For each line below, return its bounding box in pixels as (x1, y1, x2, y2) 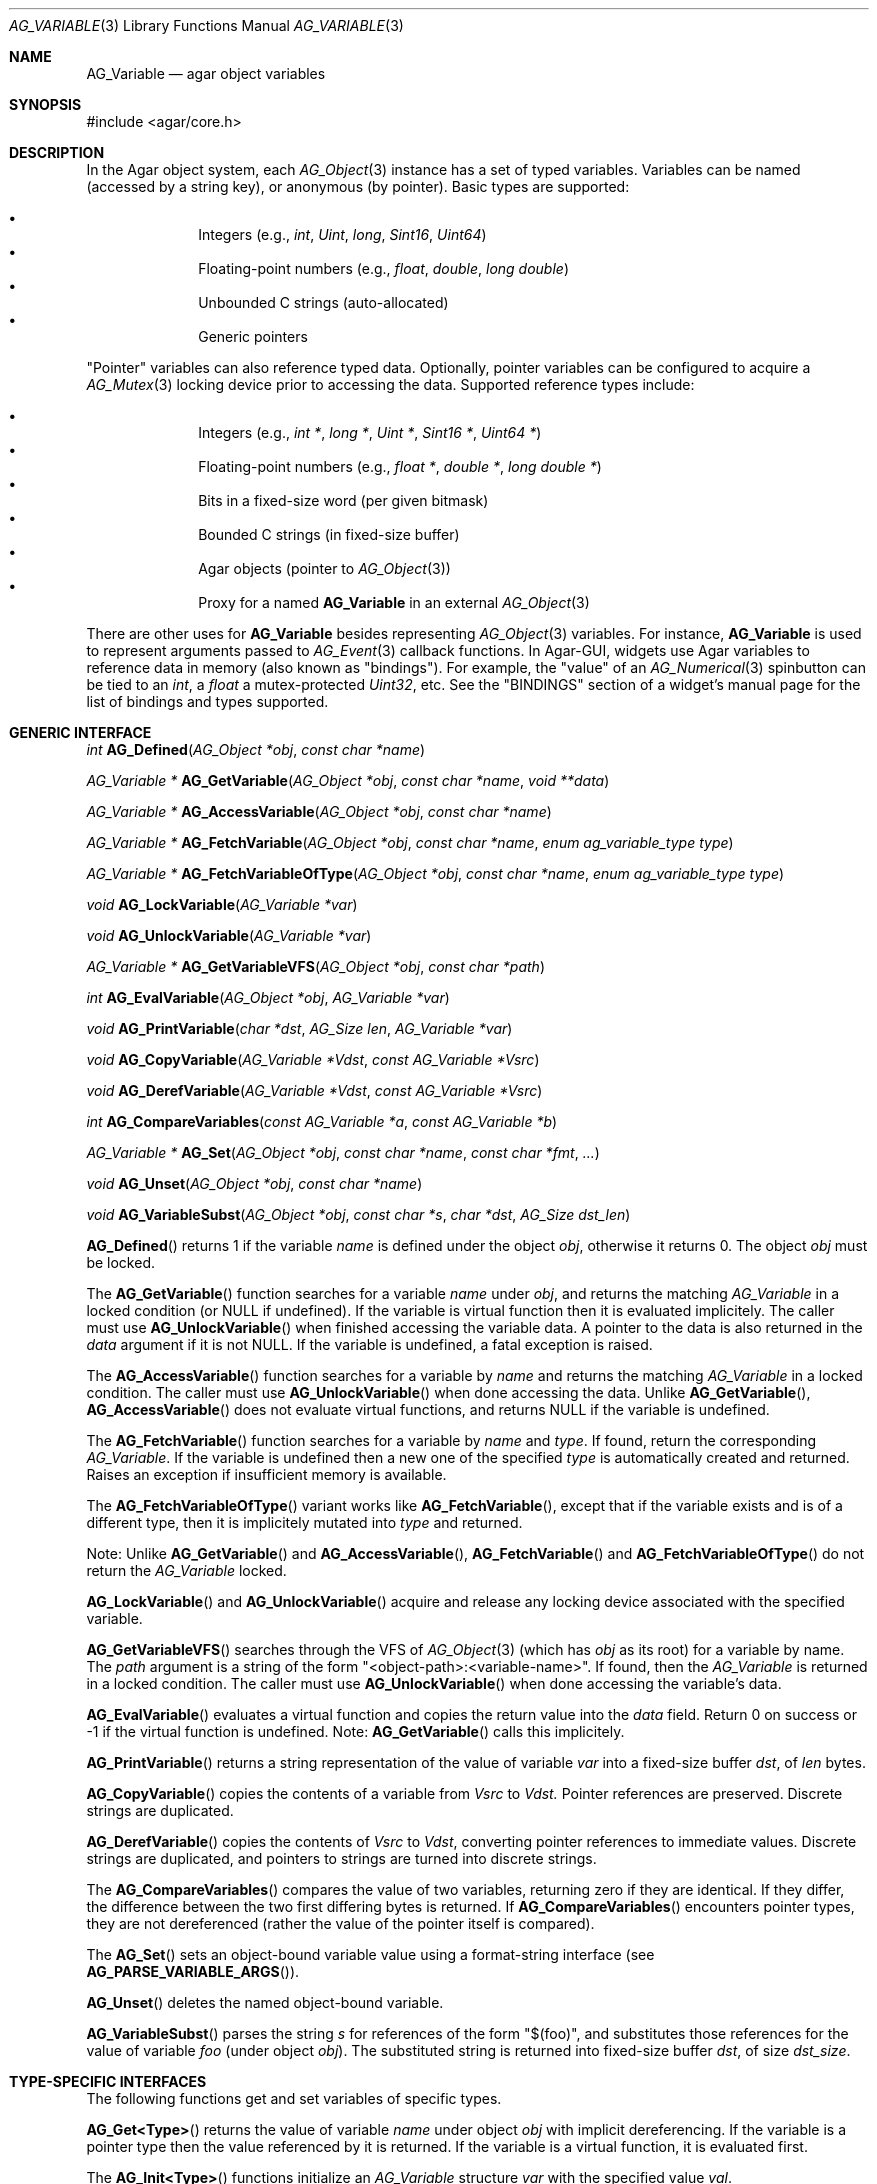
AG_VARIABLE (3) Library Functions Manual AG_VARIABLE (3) (9, 17, 404, 34)
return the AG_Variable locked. (86, 1562, 287, 1579)
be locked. (86, 1254, 155, 1271)
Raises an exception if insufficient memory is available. (86, 1466, 447, 1483)
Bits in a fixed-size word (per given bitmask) (198, 492, 489, 509)
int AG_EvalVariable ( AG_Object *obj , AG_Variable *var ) (86, 989, 450, 1006)
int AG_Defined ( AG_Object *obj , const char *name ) (86, 741, 426, 758)
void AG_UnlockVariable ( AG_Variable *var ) (86, 927, 372, 944)
